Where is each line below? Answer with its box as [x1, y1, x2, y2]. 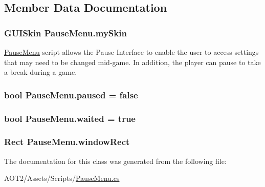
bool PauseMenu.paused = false [4, 88, 138, 101]
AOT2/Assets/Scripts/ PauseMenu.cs [4, 173, 120, 183]
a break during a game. [4, 67, 77, 77]
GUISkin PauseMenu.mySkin [4, 26, 127, 39]
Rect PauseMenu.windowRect [4, 135, 130, 148]
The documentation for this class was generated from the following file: [4, 155, 227, 166]
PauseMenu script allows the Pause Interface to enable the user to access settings [4, 47, 259, 57]
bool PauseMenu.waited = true [4, 112, 136, 124]
